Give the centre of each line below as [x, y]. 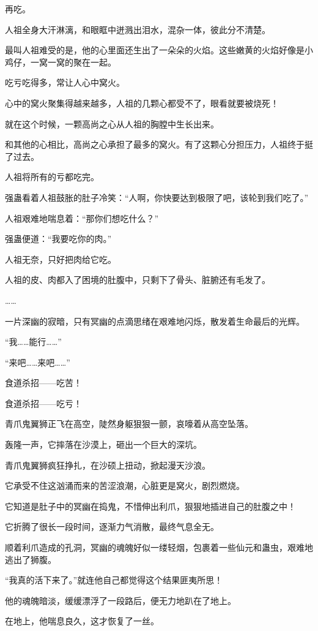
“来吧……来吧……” [38, 362]
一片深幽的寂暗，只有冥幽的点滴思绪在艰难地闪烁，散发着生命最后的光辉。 [155, 321]
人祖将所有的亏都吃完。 [52, 177]
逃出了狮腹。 [31, 559]
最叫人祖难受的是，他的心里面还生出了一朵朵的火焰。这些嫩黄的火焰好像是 [155, 50]
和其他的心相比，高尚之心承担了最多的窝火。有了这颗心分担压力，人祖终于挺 [159, 144]
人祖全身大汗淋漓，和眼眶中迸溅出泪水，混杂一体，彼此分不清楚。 [138, 29]
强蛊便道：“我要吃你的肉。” [58, 239]
